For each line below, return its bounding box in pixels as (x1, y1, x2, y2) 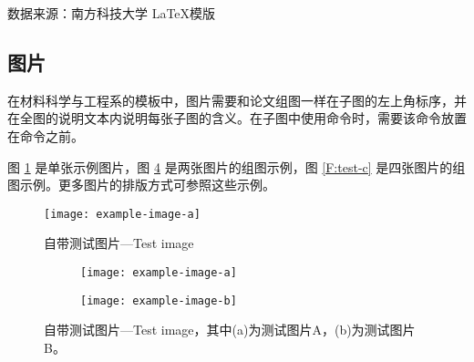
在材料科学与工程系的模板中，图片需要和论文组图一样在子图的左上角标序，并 (7, 90, 467, 109)
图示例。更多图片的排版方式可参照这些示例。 (7, 175, 275, 194)
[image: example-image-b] (80, 294, 237, 307)
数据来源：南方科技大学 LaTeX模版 (7, 4, 216, 22)
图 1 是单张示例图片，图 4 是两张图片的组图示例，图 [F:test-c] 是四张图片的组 (7, 157, 466, 176)
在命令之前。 (7, 126, 84, 145)
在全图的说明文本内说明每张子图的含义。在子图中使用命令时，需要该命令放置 (7, 109, 467, 128)
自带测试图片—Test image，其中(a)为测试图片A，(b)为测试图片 (44, 320, 416, 339)
